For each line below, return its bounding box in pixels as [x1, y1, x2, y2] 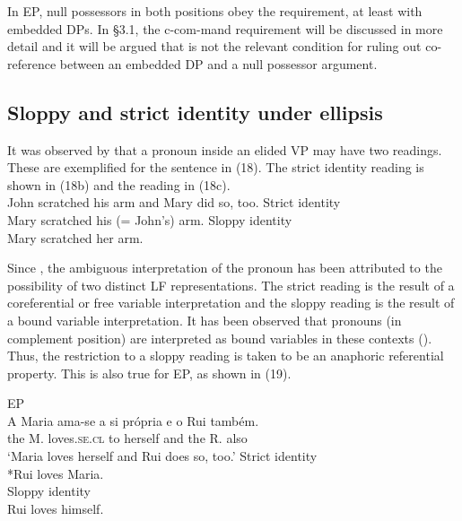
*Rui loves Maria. [7, 464, 104, 482]
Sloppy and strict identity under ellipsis [7, 98, 383, 126]
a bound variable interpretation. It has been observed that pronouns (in [7, 310, 402, 329]
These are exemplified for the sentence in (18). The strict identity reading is [7, 158, 424, 177]
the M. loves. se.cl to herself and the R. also [7, 429, 248, 447]
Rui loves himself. [7, 499, 104, 517]
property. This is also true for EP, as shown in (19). [7, 363, 292, 382]
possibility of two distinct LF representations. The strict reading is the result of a [7, 275, 455, 294]
